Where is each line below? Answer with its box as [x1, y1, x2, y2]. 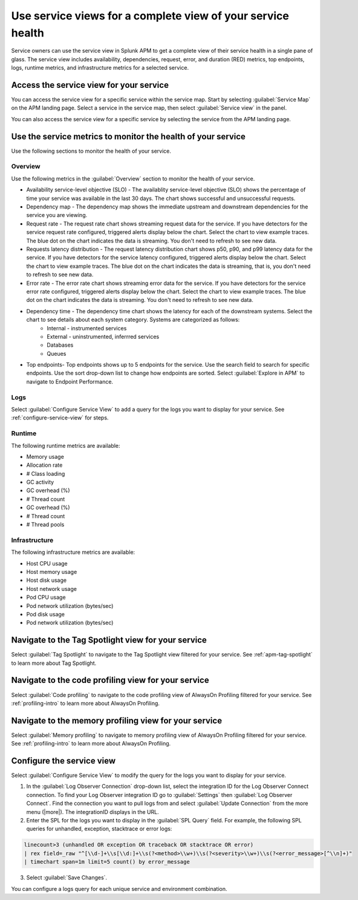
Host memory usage [26, 568, 77, 575]
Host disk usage [26, 576, 67, 584]
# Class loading [26, 470, 65, 477]
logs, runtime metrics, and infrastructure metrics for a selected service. [11, 64, 189, 72]
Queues [47, 350, 67, 357]
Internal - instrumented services [47, 324, 127, 332]
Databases [47, 341, 74, 348]
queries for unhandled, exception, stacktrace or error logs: [26, 825, 172, 833]
